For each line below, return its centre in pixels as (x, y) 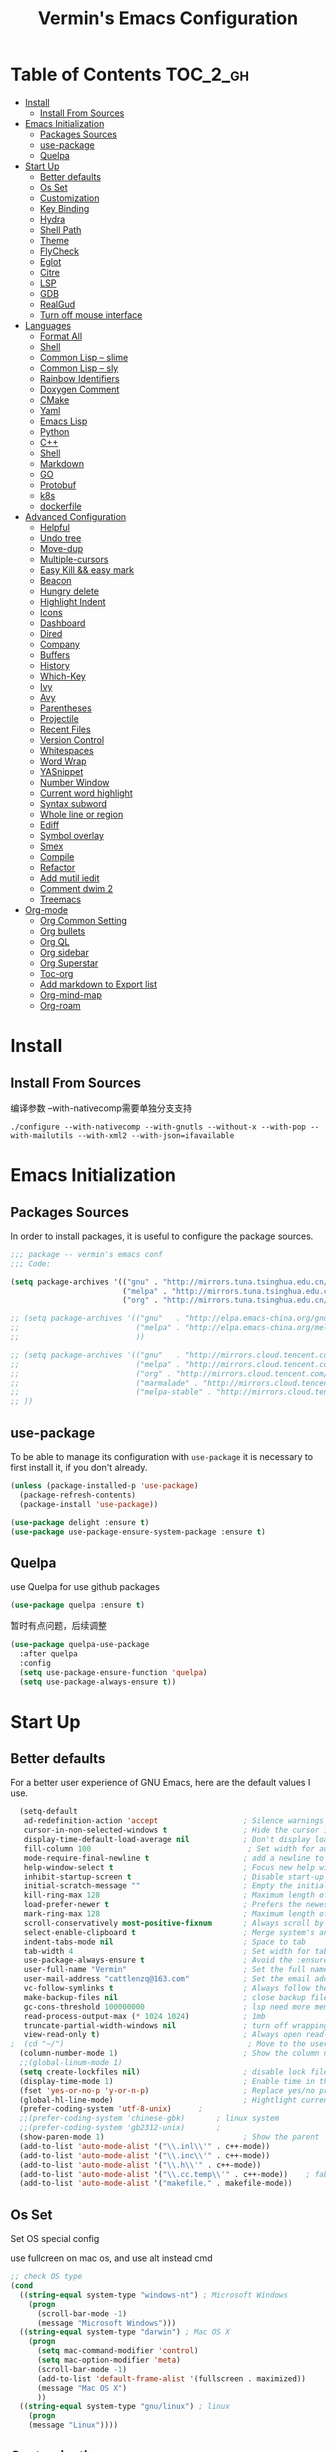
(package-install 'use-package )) (89, 1504)
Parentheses (65, 708)
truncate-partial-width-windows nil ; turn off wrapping (176, 2025)
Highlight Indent (73, 601)
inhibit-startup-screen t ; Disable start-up (174, 1877)
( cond (21, 2286)
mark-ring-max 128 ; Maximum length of (176, 1914)
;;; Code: (31, 1263)
